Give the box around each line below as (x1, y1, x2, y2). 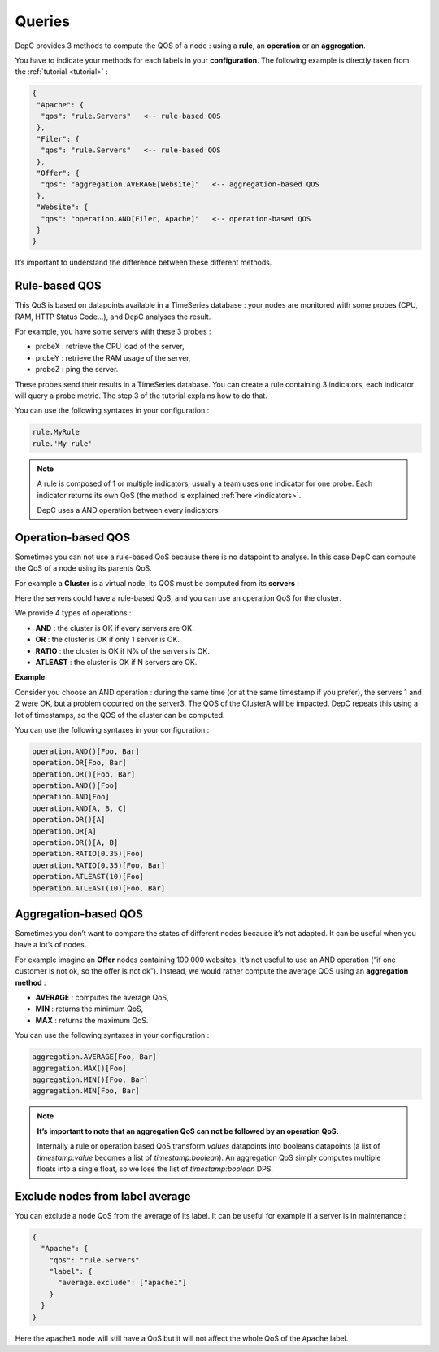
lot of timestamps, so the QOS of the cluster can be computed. (15, 710, 225, 720)
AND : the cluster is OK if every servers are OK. (35, 623, 194, 632)
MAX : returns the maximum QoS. (35, 1015, 149, 1025)
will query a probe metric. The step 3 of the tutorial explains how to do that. (15, 391, 267, 400)
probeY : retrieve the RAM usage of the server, (35, 352, 191, 362)
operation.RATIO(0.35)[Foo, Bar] (32, 860, 166, 870)
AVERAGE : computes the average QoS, (35, 993, 170, 1003)
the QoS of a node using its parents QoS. (15, 563, 152, 573)
